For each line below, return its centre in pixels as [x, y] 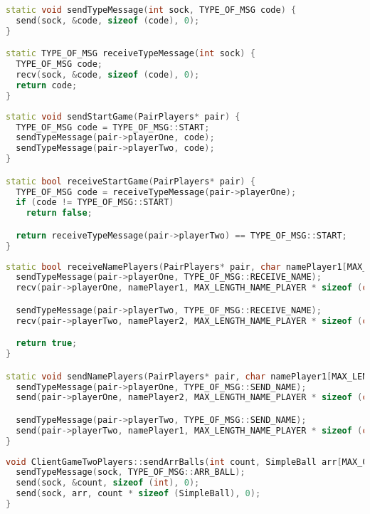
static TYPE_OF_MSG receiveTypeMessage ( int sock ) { [131, 54]
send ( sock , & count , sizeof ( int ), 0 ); [108, 483]
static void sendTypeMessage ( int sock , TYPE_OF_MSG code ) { [151, 10]
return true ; [47, 343]
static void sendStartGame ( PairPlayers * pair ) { [123, 116]
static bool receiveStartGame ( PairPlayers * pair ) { [131, 181]
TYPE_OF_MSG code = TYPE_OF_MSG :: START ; [113, 127]
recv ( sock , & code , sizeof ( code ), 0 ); [108, 75]
